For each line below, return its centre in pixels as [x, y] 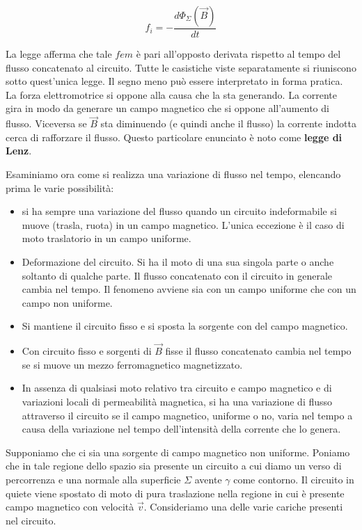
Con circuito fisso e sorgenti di [87, 351]
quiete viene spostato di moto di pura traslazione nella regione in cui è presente [175, 493]
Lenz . [19, 151]
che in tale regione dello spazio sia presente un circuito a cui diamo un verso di [174, 466]
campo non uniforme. [67, 302]
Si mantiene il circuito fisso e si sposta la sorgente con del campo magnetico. [185, 326]
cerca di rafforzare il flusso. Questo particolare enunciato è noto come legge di [174, 137]
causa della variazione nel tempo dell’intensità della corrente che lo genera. [181, 429]
